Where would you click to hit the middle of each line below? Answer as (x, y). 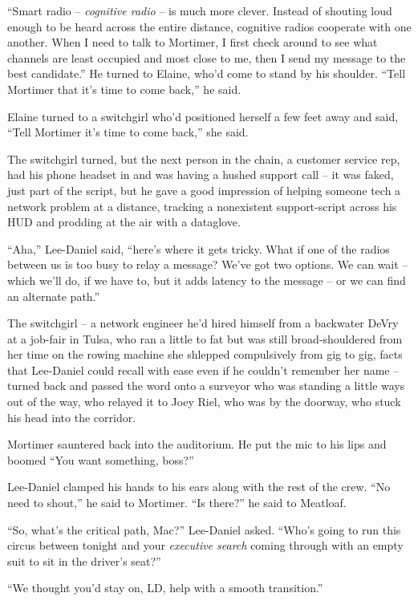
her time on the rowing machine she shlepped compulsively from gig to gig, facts (205, 354)
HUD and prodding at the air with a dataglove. (124, 222)
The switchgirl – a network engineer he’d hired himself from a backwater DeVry (203, 323)
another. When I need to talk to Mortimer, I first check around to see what (193, 42)
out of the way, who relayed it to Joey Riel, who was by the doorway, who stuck (204, 402)
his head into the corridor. (72, 417)
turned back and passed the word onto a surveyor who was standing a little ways (206, 386)
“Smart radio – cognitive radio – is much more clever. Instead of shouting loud (200, 10)
